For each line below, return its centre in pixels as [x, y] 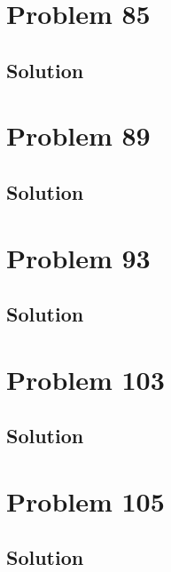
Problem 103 [85, 379]
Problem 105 [85, 500]
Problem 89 [78, 135]
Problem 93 [78, 257]
